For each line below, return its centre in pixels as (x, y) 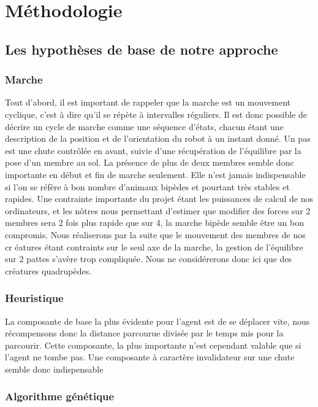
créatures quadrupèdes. (48, 270)
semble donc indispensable (54, 369)
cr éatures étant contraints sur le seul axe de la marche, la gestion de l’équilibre (154, 246)
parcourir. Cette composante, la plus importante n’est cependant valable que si (153, 345)
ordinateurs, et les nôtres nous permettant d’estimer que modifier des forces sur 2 (158, 210)
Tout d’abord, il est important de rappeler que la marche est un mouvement (148, 102)
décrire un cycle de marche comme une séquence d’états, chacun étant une (144, 126)
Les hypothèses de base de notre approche (142, 49)
